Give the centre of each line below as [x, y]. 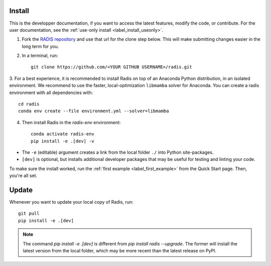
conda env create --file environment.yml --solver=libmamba [94, 111]
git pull [29, 213]
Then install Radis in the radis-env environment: [71, 122]
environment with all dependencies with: [51, 93]
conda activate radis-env [63, 134]
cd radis [29, 104]
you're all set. [23, 175]
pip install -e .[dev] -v [63, 141]
